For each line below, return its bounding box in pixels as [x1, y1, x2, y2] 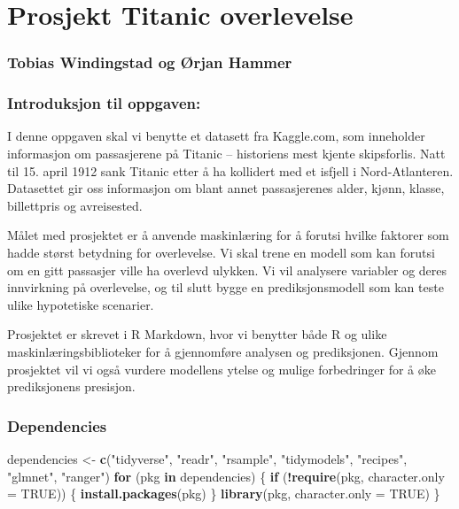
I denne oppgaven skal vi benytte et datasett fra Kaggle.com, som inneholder [7, 127, 425, 145]
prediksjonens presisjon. [7, 377, 136, 396]
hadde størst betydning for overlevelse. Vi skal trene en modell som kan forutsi [7, 243, 435, 261]
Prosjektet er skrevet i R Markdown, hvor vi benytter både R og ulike [7, 325, 387, 343]
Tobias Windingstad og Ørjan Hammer [7, 51, 292, 73]
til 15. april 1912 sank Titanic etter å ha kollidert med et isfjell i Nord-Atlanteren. [7, 161, 454, 180]
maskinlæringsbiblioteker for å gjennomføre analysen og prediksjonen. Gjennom [7, 342, 439, 360]
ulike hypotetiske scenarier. [7, 295, 154, 313]
